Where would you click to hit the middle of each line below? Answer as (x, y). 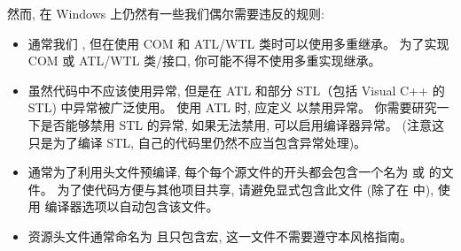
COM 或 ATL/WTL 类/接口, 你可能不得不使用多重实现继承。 (204, 61)
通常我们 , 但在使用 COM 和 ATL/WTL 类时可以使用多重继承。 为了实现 (238, 43)
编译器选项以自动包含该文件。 (132, 206)
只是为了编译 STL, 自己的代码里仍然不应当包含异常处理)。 (197, 142)
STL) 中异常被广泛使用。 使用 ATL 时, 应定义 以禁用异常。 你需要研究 (232, 107)
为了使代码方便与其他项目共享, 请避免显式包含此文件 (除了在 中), (246, 189)
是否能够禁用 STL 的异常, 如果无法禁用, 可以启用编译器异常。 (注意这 (242, 124)
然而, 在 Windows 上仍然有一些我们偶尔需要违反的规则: (166, 13)
